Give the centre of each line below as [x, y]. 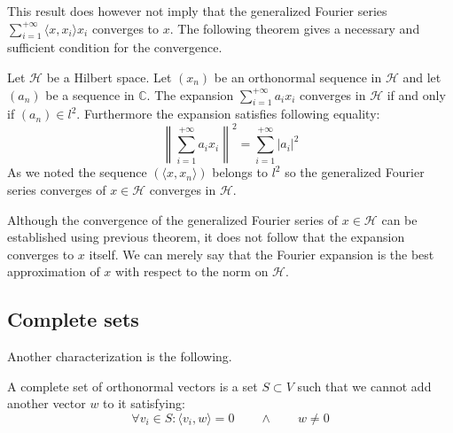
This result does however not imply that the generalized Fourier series [197, 11]
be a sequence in [90, 94]
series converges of [57, 190]
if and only [416, 94]
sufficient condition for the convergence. [115, 47]
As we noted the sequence [77, 172]
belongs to [240, 172]
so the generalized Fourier [355, 172]
